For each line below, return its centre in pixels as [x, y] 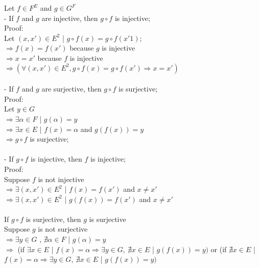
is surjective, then [53, 219]
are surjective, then [72, 89]
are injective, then [70, 18]
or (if [219, 249]
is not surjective [63, 229]
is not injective [61, 179]
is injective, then [56, 159]
